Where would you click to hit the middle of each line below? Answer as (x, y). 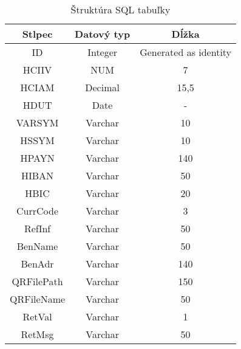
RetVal (37, 316)
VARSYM (37, 123)
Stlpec (37, 34)
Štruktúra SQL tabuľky (120, 9)
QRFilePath (37, 281)
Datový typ (103, 34)
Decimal (102, 87)
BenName (37, 246)
